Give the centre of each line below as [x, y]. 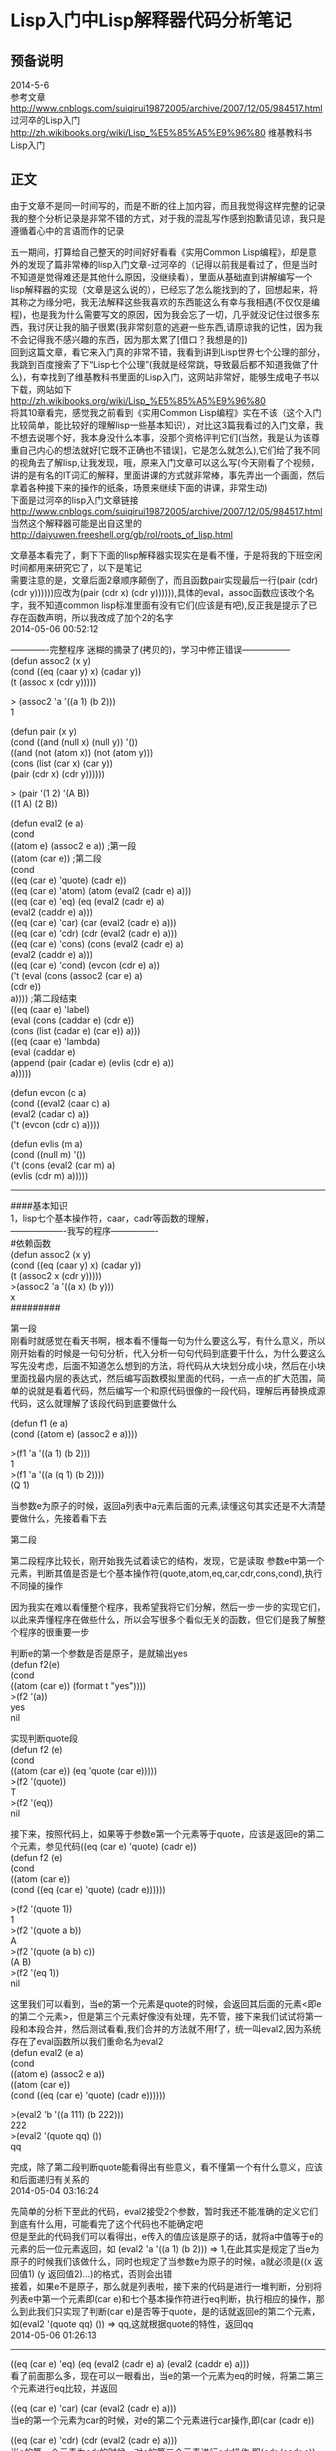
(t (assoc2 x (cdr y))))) [56, 1275]
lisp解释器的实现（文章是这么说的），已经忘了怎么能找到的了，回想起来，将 [164, 289]
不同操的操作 [36, 1585]
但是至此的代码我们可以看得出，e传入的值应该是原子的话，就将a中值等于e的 [167, 2236]
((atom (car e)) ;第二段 [56, 858]
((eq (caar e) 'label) [50, 1009]
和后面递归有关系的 [50, 2179]
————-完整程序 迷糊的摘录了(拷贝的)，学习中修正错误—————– [150, 649]
